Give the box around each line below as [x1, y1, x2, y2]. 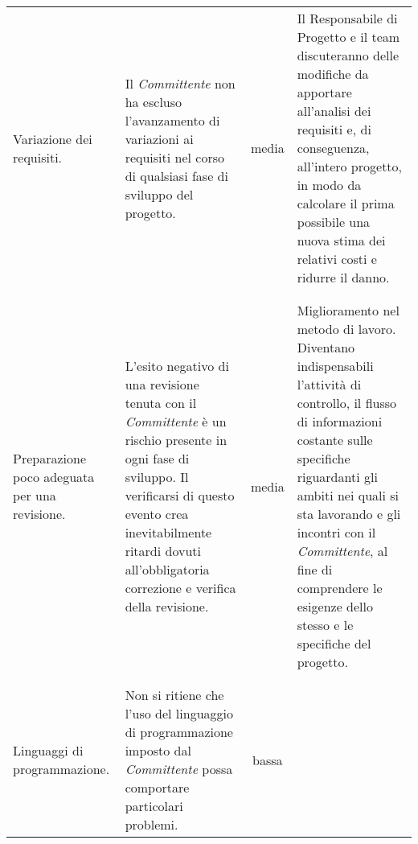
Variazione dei [13, 129, 92, 148]
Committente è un [125, 412, 227, 430]
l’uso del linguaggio [125, 704, 233, 723]
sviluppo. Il [125, 467, 189, 486]
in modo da [297, 175, 362, 194]
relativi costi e [297, 249, 377, 268]
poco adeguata [13, 467, 95, 486]
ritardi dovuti [125, 541, 201, 560]
